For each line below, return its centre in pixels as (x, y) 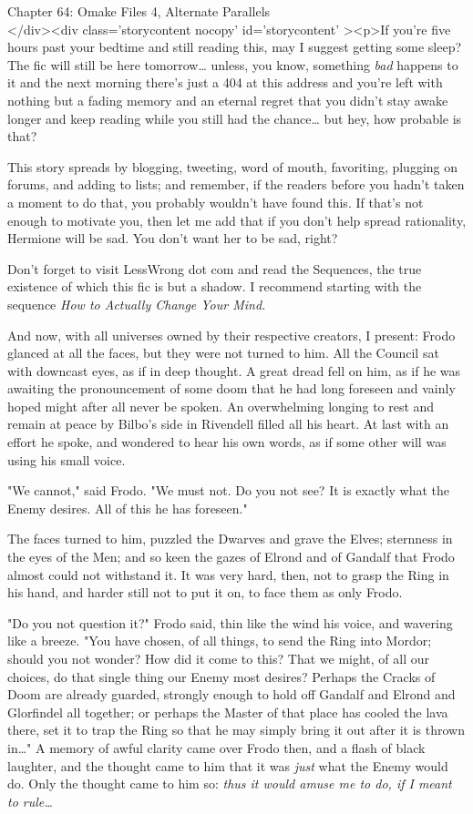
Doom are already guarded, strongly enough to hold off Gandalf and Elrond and (231, 694)
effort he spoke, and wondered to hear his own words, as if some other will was (227, 442)
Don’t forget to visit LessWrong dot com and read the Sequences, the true (215, 268)
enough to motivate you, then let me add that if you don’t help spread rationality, (237, 220)
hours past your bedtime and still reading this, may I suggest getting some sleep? (235, 47)
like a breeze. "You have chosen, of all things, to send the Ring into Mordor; (220, 641)
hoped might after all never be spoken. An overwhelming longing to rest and (221, 406)
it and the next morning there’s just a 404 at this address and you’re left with (225, 82)
